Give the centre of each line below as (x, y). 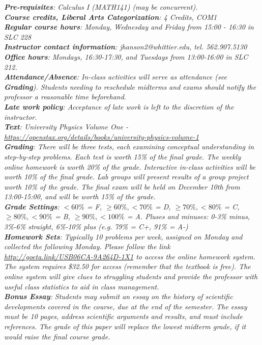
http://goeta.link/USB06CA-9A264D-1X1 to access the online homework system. (130, 256)
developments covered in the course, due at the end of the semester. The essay (126, 306)
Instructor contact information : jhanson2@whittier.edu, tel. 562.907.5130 (126, 47)
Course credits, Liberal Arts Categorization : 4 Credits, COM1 (111, 17)
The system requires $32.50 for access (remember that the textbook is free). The (127, 266)
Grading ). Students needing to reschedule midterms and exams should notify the (130, 86)
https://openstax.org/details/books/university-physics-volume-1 (101, 136)
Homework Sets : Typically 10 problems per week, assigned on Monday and (123, 236)
